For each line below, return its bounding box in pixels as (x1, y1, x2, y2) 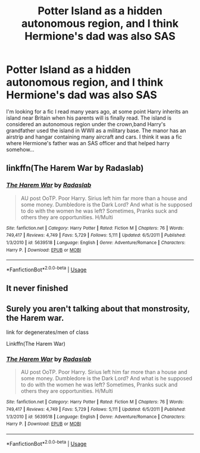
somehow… (6, 146, 35, 153)
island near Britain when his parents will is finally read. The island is (6, 114, 171, 121)
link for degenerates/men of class (6, 329, 89, 336)
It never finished (6, 283, 68, 293)
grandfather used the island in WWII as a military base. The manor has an (6, 127, 186, 134)
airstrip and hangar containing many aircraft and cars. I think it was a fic (6, 133, 183, 140)
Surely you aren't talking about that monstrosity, (6, 304, 190, 314)
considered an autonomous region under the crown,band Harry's (6, 120, 166, 127)
